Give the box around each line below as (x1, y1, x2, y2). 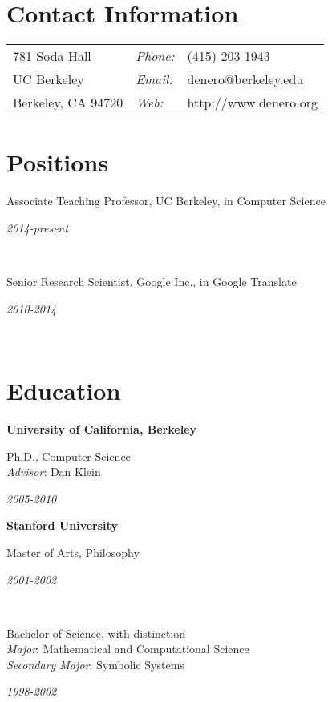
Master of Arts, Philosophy (6, 543, 140, 560)
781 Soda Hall (13, 46, 91, 66)
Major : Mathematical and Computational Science (6, 640, 249, 657)
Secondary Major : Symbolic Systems (6, 656, 184, 672)
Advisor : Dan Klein (6, 463, 101, 480)
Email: (136, 70, 173, 89)
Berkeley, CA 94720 (13, 93, 123, 112)
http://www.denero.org (187, 93, 318, 112)
